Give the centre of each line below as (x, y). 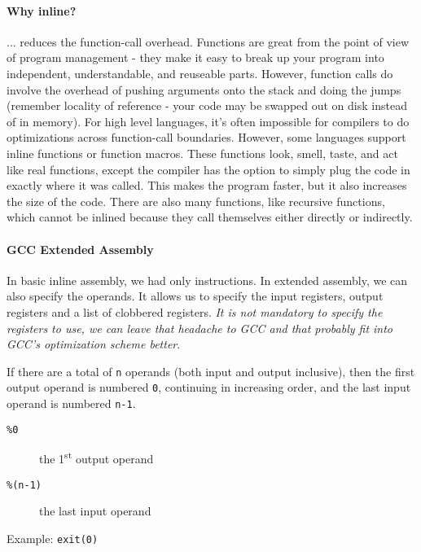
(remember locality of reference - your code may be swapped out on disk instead (207, 105)
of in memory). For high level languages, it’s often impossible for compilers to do (208, 121)
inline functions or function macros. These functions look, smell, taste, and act (202, 153)
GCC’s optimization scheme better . (94, 344)
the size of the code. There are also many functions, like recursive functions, (196, 201)
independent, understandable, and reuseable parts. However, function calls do (200, 73)
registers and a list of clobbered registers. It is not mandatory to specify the (195, 311)
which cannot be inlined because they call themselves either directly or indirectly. (210, 217)
